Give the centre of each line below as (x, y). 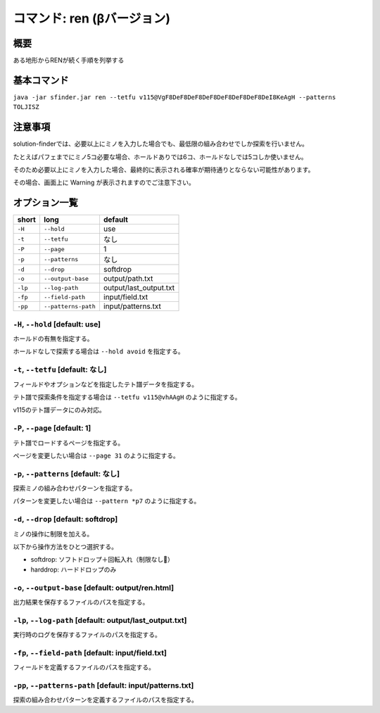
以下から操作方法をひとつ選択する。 (65, 547)
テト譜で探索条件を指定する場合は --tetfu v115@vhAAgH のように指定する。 (127, 397)
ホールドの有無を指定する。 (53, 339)
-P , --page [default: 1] (52, 428)
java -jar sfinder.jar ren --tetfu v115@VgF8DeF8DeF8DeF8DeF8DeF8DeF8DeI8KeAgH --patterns (175, 97)
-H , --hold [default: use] (57, 324)
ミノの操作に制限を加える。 (53, 534)
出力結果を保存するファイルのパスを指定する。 (81, 602)
